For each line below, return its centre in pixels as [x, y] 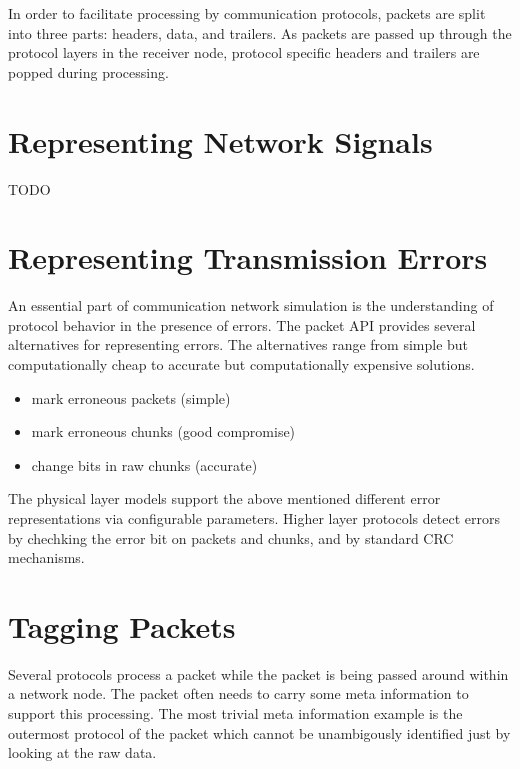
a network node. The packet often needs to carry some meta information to [238, 693]
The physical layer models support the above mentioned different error [224, 498]
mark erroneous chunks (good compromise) [163, 431]
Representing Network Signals [220, 140]
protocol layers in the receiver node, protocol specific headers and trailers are [244, 52]
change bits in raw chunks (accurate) [144, 464]
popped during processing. [88, 71]
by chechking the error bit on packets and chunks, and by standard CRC [231, 537]
